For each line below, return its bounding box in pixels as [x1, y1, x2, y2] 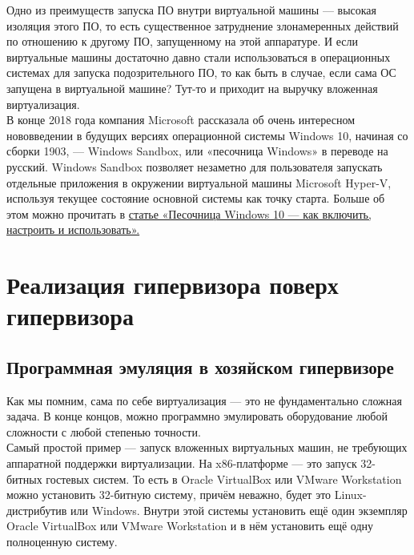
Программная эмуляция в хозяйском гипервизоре [6, 354, 394, 379]
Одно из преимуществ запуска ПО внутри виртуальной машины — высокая [6, 2, 377, 18]
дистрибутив [6, 501, 67, 518]
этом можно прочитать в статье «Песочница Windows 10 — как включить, [6, 205, 372, 222]
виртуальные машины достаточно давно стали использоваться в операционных [6, 48, 391, 65]
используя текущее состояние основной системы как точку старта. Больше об [6, 190, 385, 207]
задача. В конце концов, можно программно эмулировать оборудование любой [6, 408, 388, 424]
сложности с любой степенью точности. [6, 423, 201, 440]
